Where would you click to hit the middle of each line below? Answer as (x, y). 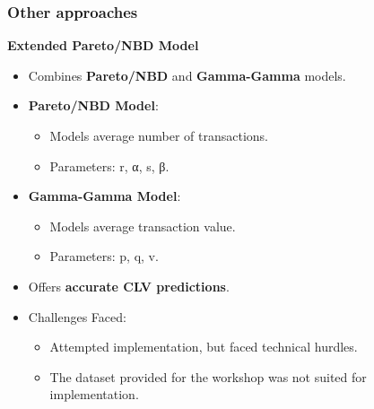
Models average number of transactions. (159, 135)
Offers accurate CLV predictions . (129, 286)
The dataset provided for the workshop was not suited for (208, 376)
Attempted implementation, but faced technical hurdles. (204, 347)
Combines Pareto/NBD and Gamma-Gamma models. (187, 75)
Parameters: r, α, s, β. (109, 165)
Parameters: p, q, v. (104, 256)
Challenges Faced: (77, 316)
